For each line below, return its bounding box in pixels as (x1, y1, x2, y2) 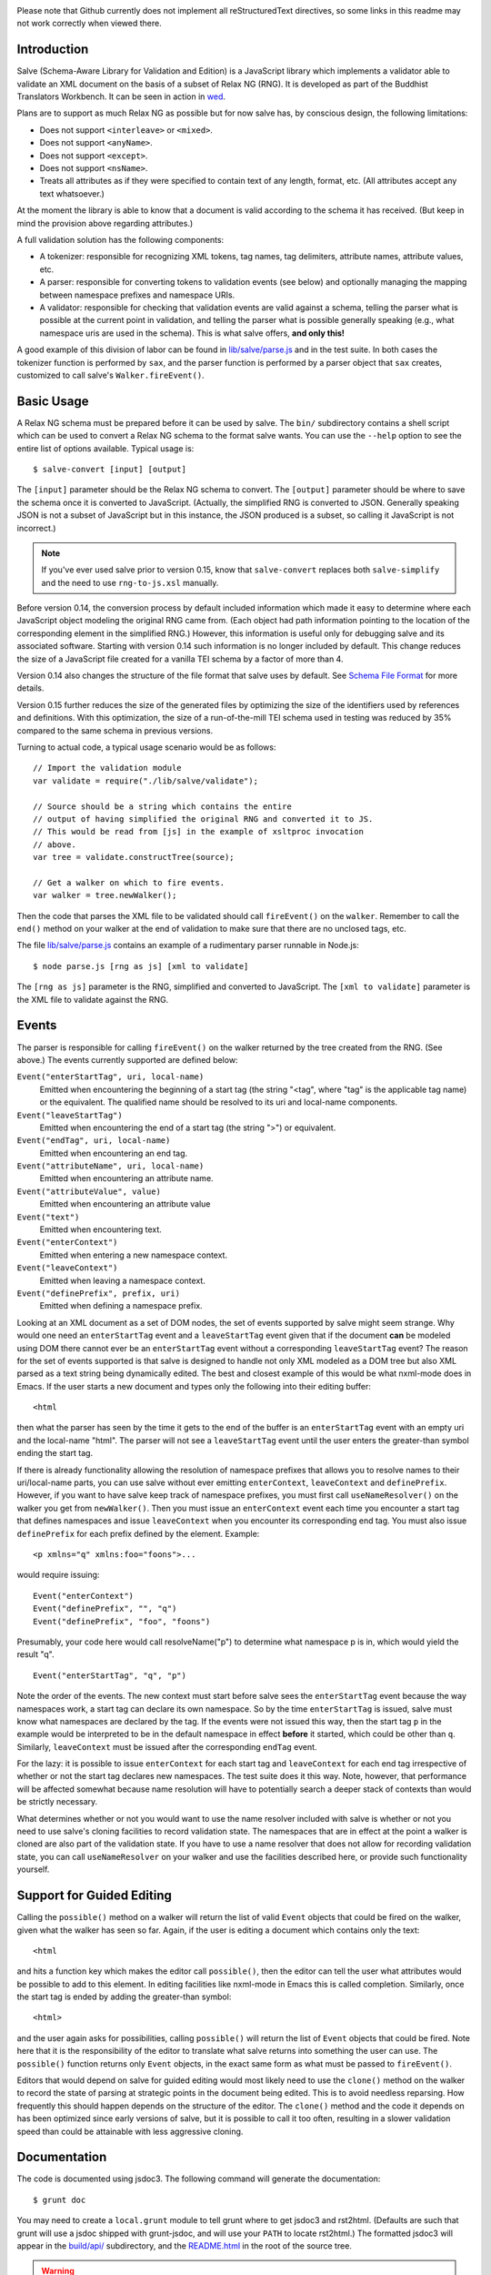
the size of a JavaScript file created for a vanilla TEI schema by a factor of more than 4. (16, 653, 344, 664)
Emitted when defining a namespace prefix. (39, 1300, 204, 1311)
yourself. (16, 1864, 50, 1875)
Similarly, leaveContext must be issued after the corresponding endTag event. (16, 1741, 317, 1752)
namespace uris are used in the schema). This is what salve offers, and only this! (39, 328, 346, 339)
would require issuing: (16, 1570, 100, 1581)
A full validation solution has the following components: (16, 234, 225, 245)
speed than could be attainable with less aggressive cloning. (16, 2126, 244, 2137)
